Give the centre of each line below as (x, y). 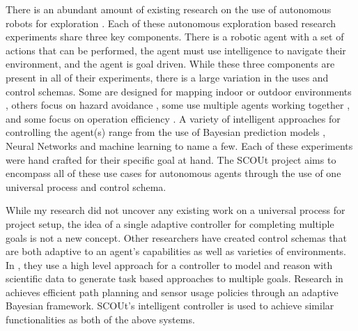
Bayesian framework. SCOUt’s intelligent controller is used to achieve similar (170, 306)
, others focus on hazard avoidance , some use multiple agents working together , (178, 105)
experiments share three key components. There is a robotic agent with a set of (175, 37)
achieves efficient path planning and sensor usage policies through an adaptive (172, 292)
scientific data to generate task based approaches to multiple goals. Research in (174, 278)
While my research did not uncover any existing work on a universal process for (176, 210)
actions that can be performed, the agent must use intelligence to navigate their (176, 50)
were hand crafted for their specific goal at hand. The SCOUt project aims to (171, 159)
